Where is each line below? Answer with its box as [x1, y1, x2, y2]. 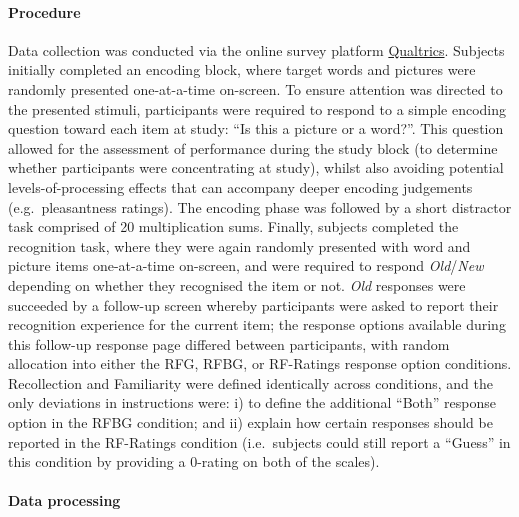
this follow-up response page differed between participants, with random [8, 333, 450, 354]
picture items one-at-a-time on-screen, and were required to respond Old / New [8, 255, 484, 276]
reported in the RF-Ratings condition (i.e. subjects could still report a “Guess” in [8, 431, 511, 452]
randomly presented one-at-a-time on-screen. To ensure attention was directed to [8, 78, 503, 99]
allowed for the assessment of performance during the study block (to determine [8, 137, 498, 158]
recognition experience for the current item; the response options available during [8, 314, 506, 335]
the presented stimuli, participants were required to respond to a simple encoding [8, 98, 507, 119]
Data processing [8, 490, 121, 511]
